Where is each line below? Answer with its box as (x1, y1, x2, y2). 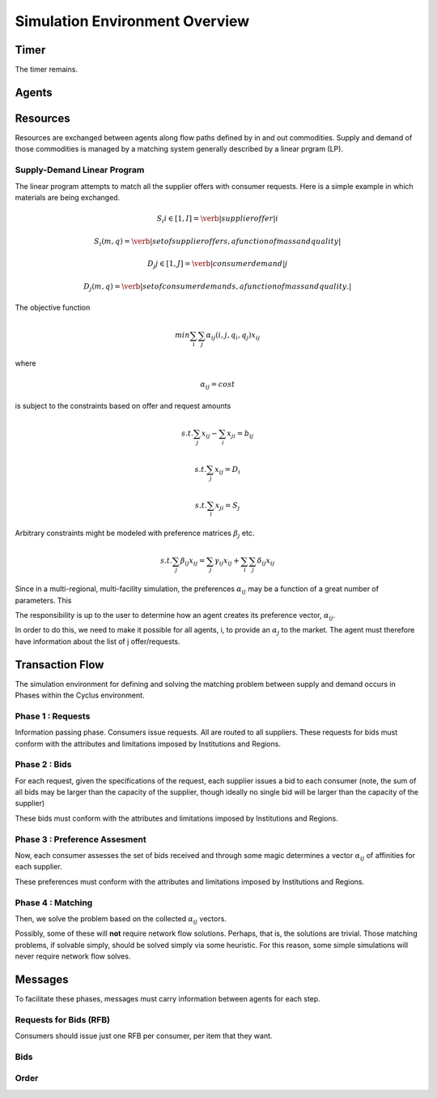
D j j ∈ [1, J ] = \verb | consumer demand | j (146, 259, 288, 270)
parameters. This (15, 595, 72, 605)
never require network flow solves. (15, 951, 131, 961)
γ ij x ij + (214, 556, 240, 568)
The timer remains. (15, 65, 78, 75)
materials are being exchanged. (15, 192, 121, 202)
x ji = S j (214, 500, 240, 512)
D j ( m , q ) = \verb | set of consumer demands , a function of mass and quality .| (83, 281, 352, 293)
